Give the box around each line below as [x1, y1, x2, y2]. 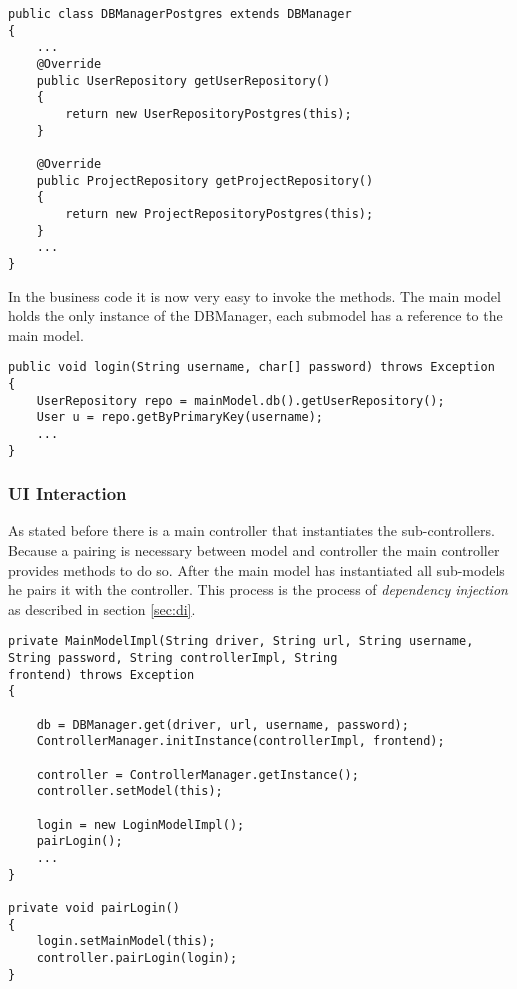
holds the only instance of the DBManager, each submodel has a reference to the [8, 305, 503, 326]
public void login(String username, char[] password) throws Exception [8, 360, 495, 375]
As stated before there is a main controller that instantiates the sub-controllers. [8, 520, 495, 541]
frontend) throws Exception [8, 667, 195, 682]
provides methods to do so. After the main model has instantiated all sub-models [8, 559, 505, 580]
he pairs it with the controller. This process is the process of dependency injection [8, 579, 508, 600]
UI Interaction [8, 481, 127, 506]
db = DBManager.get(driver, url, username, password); [36, 717, 409, 732]
